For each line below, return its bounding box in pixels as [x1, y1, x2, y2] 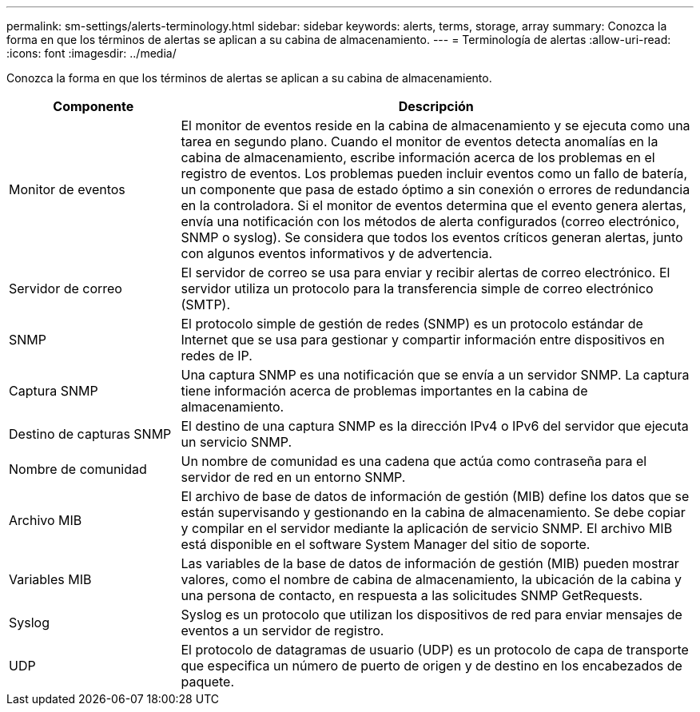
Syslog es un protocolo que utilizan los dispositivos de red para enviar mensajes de [181, 607, 682, 623]
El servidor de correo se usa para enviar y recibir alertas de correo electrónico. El [181, 265, 670, 280]
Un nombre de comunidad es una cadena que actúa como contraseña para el [181, 453, 647, 469]
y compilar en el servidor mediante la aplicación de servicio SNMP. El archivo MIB [181, 520, 673, 536]
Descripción [398, 98, 474, 114]
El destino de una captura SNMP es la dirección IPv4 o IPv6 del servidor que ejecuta [181, 418, 689, 434]
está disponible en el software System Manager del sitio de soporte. [181, 536, 591, 552]
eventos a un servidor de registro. [181, 623, 384, 638]
